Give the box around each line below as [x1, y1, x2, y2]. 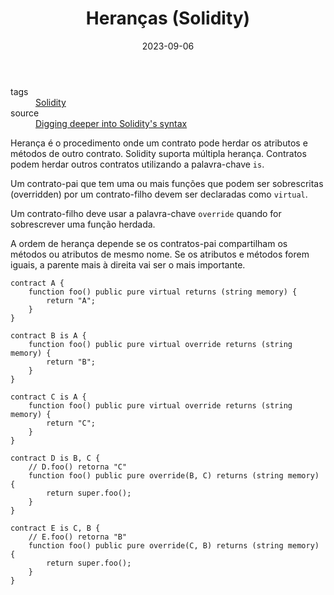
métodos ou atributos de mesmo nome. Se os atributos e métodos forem [10, 248, 310, 260]
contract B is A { [10, 330, 87, 341]
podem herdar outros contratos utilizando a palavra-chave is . [10, 158, 265, 170]
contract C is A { [10, 392, 87, 402]
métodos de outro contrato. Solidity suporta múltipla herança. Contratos [10, 147, 307, 159]
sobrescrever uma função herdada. [10, 218, 156, 230]
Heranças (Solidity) [85, 7, 251, 30]
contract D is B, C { [10, 453, 101, 463]
